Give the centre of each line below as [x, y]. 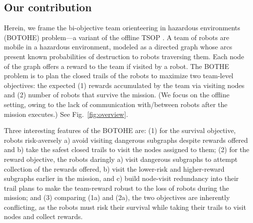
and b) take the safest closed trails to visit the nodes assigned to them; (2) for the [127, 149]
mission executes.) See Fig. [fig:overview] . [66, 114]
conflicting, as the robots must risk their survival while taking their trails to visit [125, 207]
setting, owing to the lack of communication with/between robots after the [116, 104]
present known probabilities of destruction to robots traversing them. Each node [124, 56]
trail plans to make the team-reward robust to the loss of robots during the [116, 188]
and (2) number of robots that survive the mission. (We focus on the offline [117, 95]
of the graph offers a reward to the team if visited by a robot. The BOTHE [117, 66]
